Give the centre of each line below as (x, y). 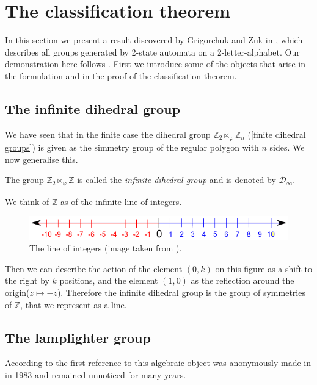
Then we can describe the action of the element (94, 268)
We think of (27, 201)
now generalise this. (42, 159)
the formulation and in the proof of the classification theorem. (121, 75)
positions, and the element (109, 280)
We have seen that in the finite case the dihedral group (108, 134)
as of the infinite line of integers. (121, 201)
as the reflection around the (242, 280)
